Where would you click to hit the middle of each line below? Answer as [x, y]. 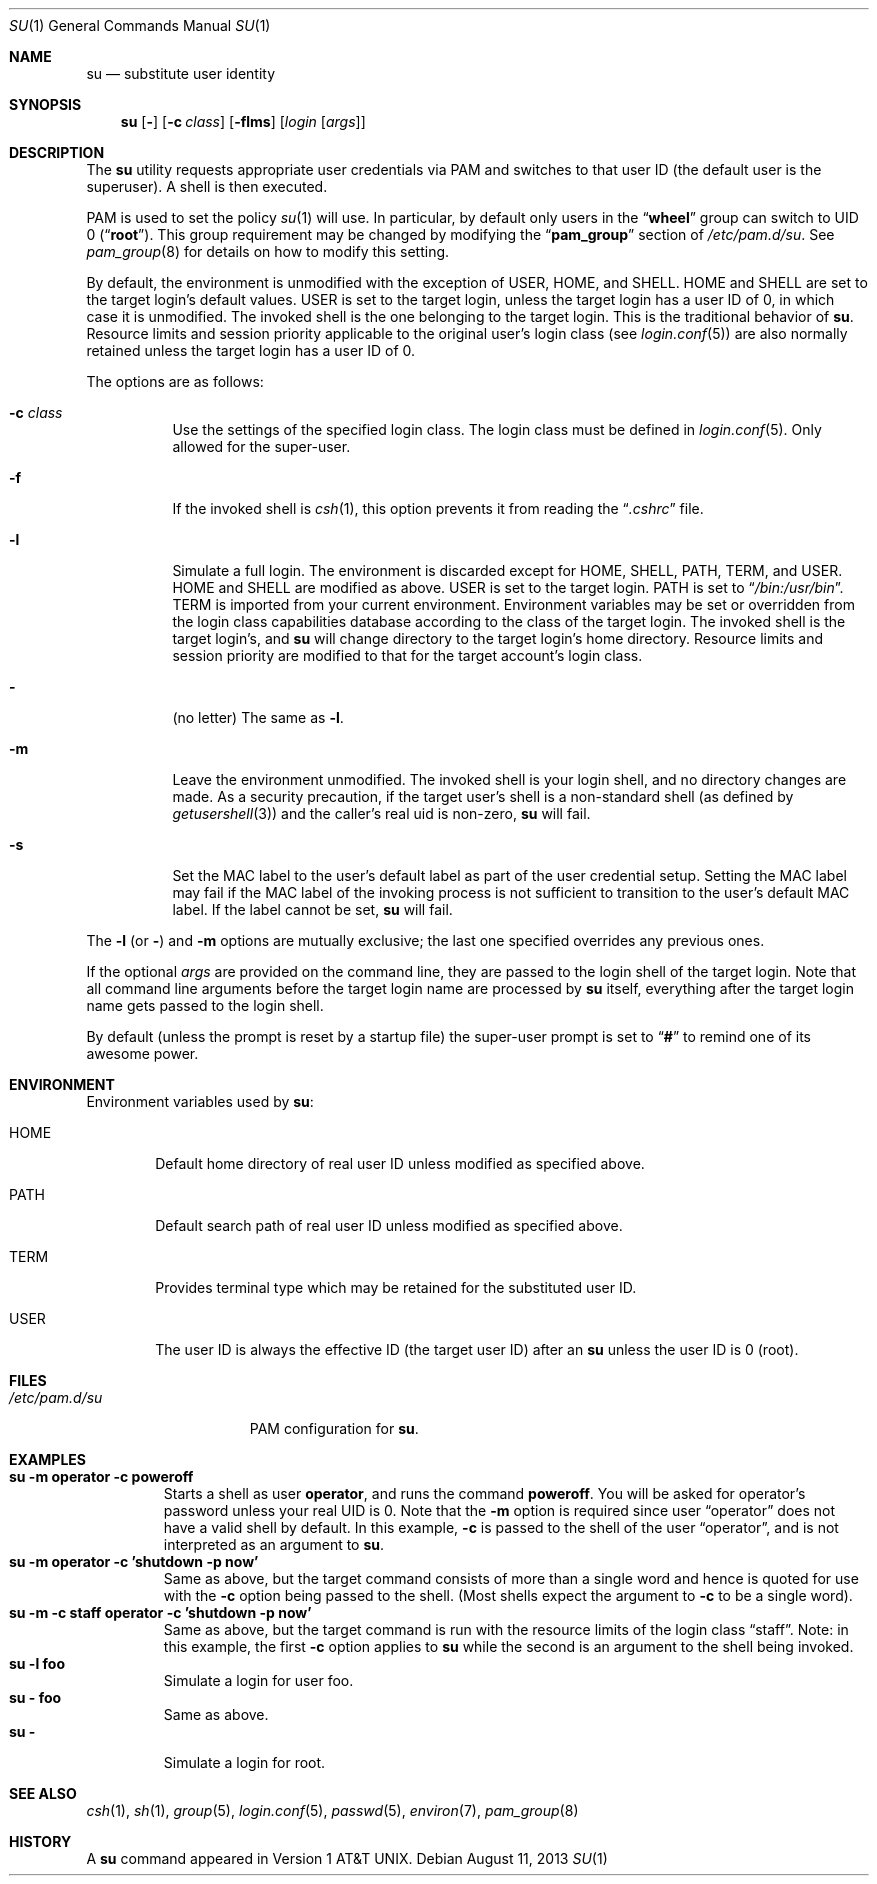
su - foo [35, 1697]
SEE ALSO [43, 1793]
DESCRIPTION [57, 152]
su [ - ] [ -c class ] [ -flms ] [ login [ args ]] [243, 121]
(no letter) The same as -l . [258, 717]
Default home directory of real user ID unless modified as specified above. [400, 1163]
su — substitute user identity [181, 73]
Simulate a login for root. [244, 1762]
